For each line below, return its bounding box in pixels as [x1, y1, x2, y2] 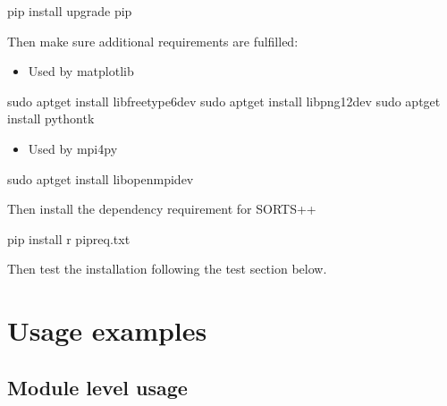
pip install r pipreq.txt [7, 229, 131, 248]
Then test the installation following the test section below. [7, 259, 327, 278]
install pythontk [7, 109, 95, 128]
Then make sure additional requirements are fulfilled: [7, 31, 299, 50]
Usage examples [7, 312, 207, 349]
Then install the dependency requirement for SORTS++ [7, 199, 316, 218]
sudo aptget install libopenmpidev [7, 169, 194, 188]
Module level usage [7, 373, 188, 401]
